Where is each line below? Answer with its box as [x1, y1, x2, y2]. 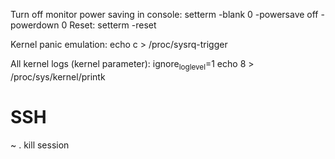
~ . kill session [10, 139, 70, 151]
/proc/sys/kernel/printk [10, 70, 106, 83]
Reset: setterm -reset [69, 19, 157, 31]
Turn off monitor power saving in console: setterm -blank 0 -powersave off [10, 9, 319, 20]
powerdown [10, 19, 60, 31]
